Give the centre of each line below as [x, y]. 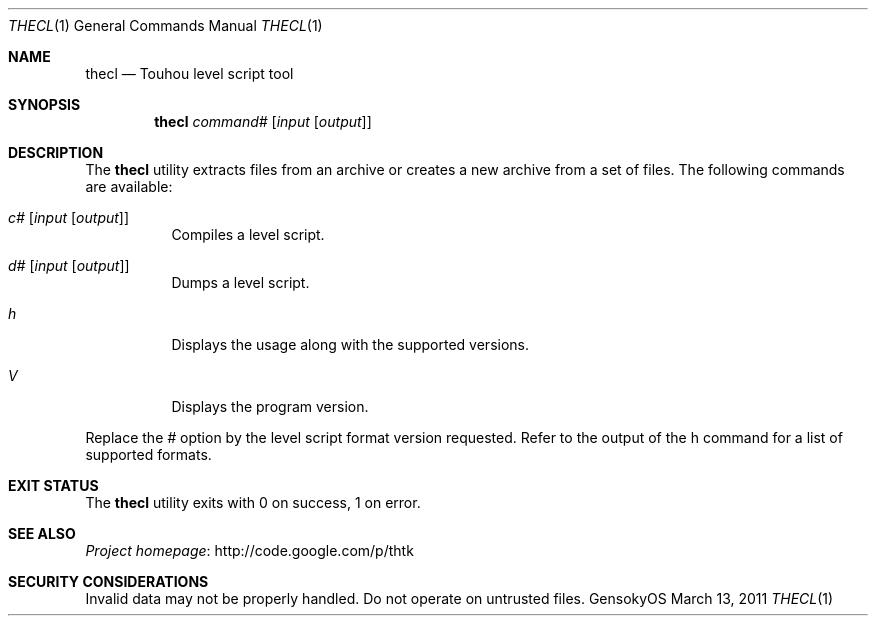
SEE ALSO [42, 533]
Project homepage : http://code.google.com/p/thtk [249, 550]
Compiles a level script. [248, 234]
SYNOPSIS [44, 104]
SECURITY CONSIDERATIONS [108, 581]
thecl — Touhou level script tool [189, 73]
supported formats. [148, 454]
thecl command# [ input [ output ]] [263, 121]
